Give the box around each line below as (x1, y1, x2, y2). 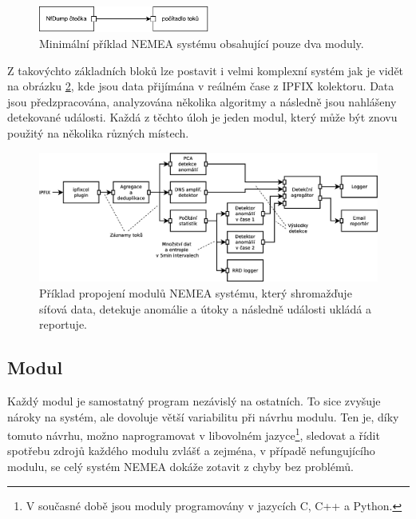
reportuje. (39, 316, 87, 333)
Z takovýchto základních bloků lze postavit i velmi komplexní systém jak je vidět (7, 62, 404, 78)
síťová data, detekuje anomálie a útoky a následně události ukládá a (39, 300, 371, 317)
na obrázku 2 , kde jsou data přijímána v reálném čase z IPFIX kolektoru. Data (7, 78, 394, 94)
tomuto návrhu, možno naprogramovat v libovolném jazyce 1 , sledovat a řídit (7, 425, 380, 443)
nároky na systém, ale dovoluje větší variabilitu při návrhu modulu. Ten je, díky (7, 408, 399, 425)
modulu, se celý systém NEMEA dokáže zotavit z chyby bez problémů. (7, 458, 354, 475)
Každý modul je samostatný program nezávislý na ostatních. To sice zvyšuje (7, 393, 381, 409)
